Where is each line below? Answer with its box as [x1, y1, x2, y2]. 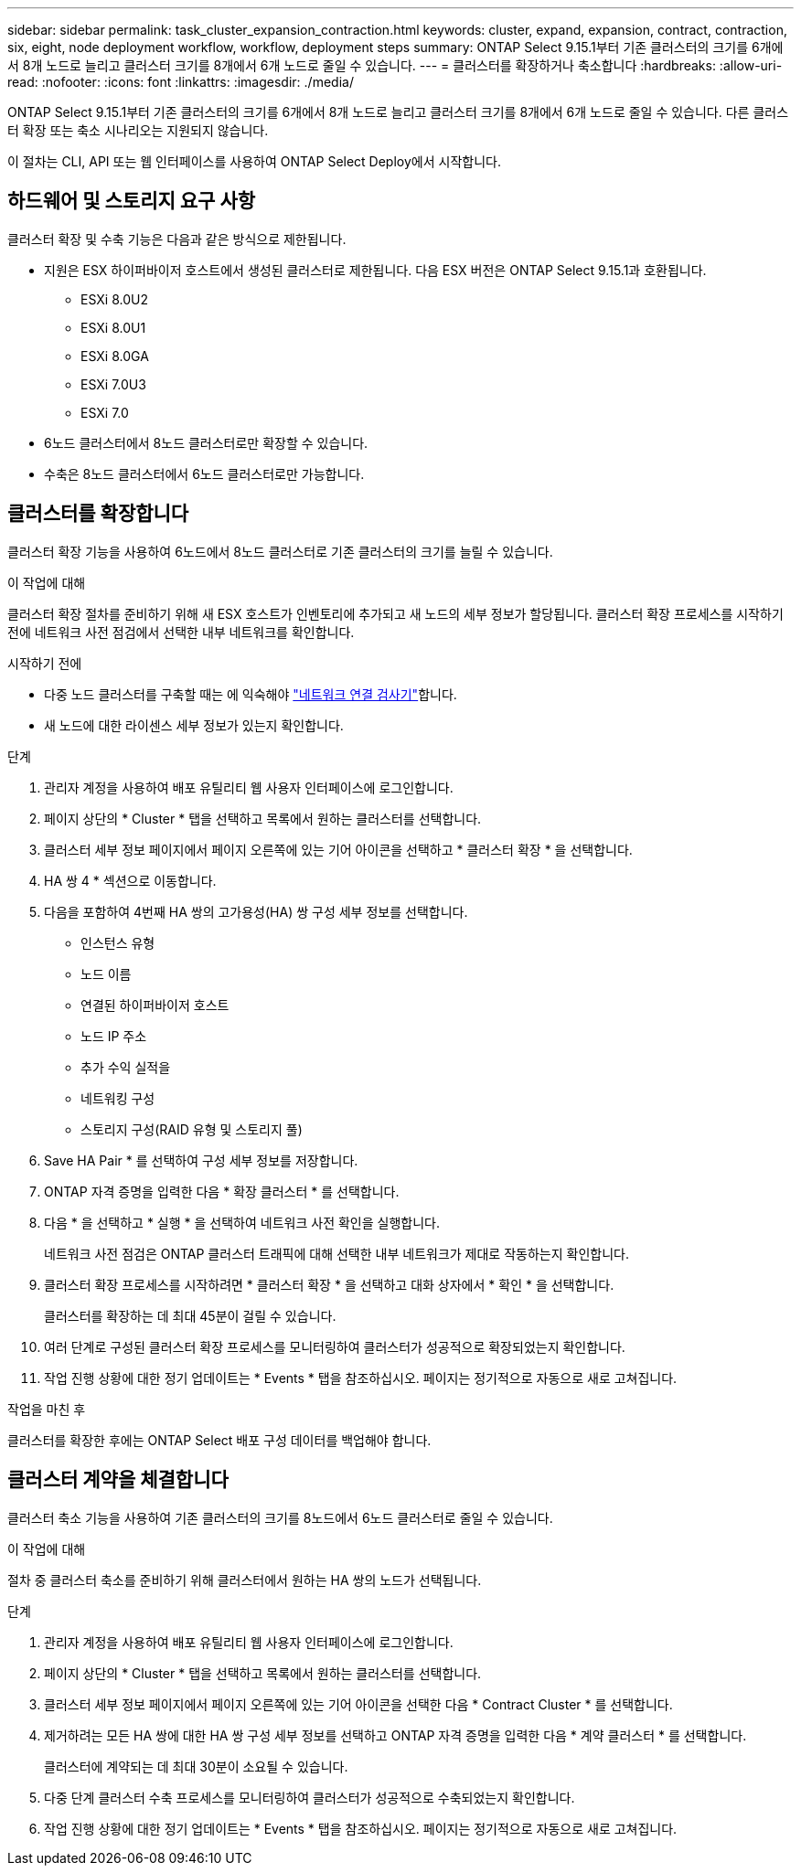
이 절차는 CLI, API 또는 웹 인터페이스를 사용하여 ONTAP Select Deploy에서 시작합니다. [7, 154, 501, 169]
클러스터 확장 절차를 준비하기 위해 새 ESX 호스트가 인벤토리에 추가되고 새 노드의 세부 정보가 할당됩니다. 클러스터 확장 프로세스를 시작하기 [7, 605, 784, 622]
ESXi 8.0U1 [80, 319, 146, 335]
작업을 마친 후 [7, 1400, 86, 1417]
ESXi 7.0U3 [80, 376, 146, 392]
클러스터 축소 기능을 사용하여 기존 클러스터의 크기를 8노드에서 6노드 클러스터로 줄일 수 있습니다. [7, 1509, 553, 1526]
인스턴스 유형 [80, 934, 155, 951]
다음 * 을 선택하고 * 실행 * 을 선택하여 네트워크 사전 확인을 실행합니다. [44, 1214, 440, 1230]
